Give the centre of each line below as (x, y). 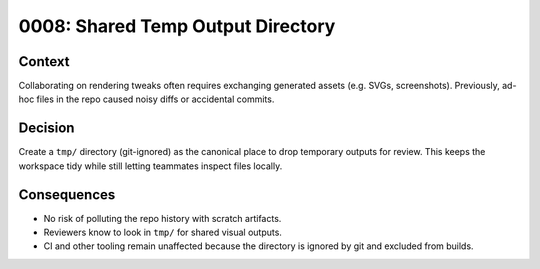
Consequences (67, 194)
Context (44, 61)
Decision (46, 128)
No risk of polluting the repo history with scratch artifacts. (162, 218)
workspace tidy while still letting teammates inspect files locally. (150, 166)
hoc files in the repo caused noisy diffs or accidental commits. (146, 99)
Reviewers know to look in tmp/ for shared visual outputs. (162, 232)
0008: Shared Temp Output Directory (177, 26)
